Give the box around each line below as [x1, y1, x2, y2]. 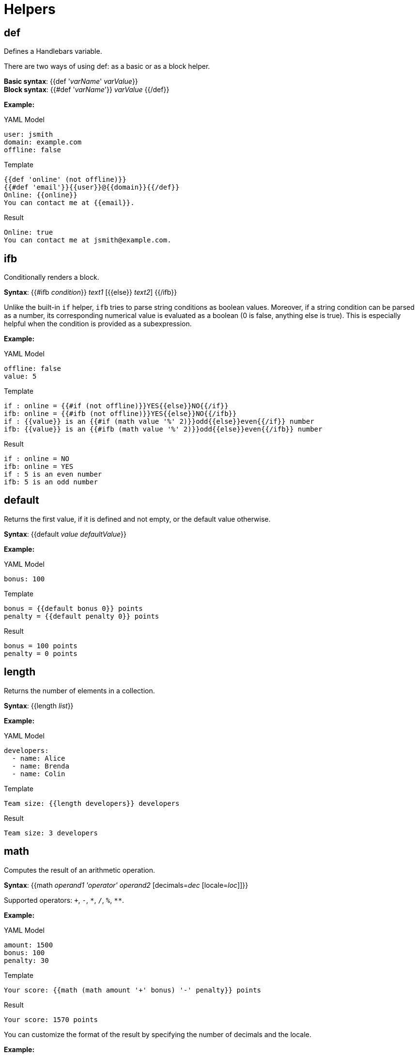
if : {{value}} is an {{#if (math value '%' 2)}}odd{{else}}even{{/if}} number [4, 417, 314, 426]
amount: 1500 [4, 941, 53, 949]
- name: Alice [12, 754, 65, 762]
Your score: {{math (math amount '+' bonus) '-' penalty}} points [4, 986, 262, 994]
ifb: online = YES [4, 463, 74, 471]
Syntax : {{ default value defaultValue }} [4, 529, 126, 538]
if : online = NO [4, 455, 69, 463]
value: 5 [4, 372, 37, 381]
